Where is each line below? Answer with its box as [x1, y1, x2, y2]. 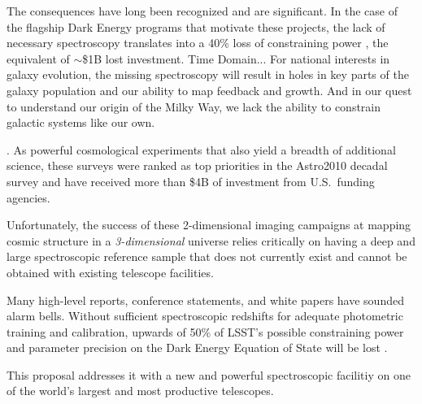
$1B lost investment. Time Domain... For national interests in [82, 50, 390, 67]
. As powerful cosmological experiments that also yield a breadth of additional [7, 141, 396, 158]
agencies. [7, 189, 50, 206]
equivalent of [7, 50, 70, 67]
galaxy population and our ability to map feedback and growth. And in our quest [7, 81, 412, 98]
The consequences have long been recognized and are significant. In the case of [7, 2, 398, 19]
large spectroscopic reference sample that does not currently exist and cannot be [7, 248, 407, 265]
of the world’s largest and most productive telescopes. [7, 382, 274, 399]
